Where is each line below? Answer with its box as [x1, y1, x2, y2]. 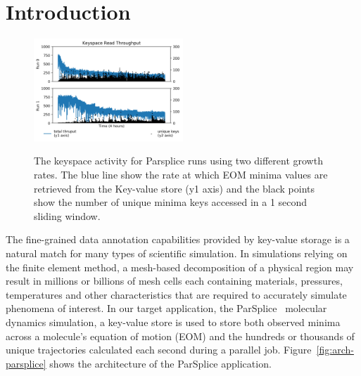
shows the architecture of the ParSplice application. [49, 356, 272, 370]
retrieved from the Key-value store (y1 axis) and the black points [34, 181, 315, 195]
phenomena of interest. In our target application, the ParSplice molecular [6, 301, 327, 316]
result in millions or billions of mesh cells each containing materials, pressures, [6, 273, 343, 288]
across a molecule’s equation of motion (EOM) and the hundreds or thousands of [6, 328, 355, 343]
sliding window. [34, 208, 101, 223]
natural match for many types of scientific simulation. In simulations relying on [6, 246, 348, 261]
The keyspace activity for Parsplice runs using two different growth [34, 153, 323, 168]
